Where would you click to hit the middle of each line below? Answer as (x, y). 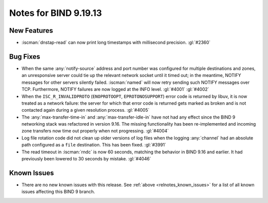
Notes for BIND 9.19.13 (56, 13)
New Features (31, 31)
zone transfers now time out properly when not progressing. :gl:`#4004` (95, 131)
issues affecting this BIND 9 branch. (58, 192)
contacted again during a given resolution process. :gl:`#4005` (86, 110)
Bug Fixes (25, 56)
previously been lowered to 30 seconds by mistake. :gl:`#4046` (86, 159)
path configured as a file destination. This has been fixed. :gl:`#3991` (94, 145)
